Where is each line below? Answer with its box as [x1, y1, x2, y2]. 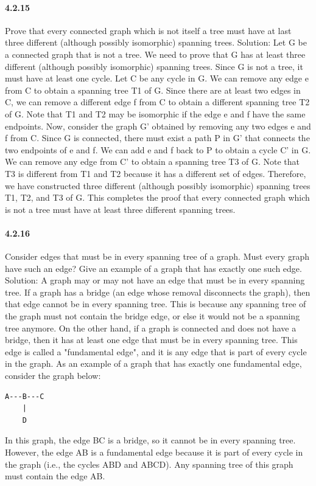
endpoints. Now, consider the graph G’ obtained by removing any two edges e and [5, 119, 311, 132]
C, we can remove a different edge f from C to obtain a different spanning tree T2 [5, 95, 310, 108]
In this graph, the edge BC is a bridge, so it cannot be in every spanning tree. [5, 434, 296, 446]
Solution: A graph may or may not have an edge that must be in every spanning [5, 274, 305, 286]
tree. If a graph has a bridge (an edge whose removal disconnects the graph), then [5, 285, 311, 298]
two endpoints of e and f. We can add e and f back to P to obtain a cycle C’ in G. [5, 143, 311, 156]
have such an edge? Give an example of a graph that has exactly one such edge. [5, 262, 302, 274]
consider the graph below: [5, 369, 101, 382]
